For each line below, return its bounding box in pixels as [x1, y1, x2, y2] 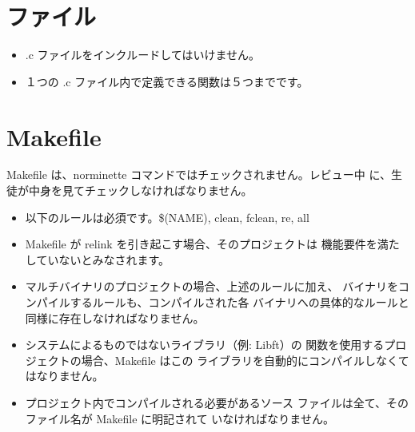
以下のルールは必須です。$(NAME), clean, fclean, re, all [25, 208, 309, 225]
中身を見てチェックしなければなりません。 [28, 182, 253, 199]
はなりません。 [25, 367, 104, 384]
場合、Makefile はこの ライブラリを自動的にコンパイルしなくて [81, 351, 409, 368]
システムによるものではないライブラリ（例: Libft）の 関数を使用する [25, 336, 385, 353]
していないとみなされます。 [25, 251, 170, 268]
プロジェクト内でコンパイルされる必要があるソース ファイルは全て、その [25, 394, 409, 410]
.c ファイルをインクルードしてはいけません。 [25, 46, 261, 63]
